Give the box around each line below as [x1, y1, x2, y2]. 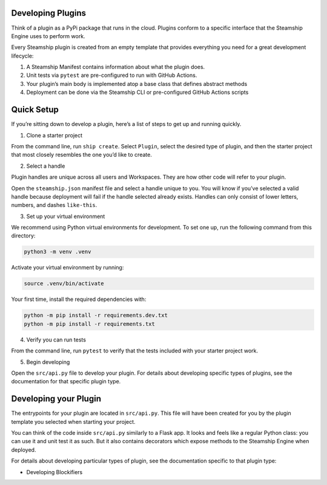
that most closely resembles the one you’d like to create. [11, 151, 153, 159]
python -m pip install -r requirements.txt [24, 320, 156, 327]
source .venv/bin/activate [24, 280, 104, 287]
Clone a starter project [26, 131, 83, 139]
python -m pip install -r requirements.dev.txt [24, 312, 168, 319]
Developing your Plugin [11, 394, 101, 404]
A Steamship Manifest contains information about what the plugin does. [26, 64, 205, 71]
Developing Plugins [11, 8, 86, 18]
